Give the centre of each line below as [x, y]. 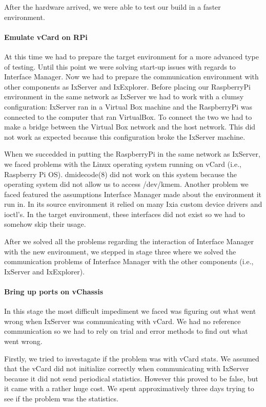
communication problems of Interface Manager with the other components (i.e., [129, 261]
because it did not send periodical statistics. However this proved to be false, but [131, 378]
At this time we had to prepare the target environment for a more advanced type [131, 56]
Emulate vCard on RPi [46, 37]
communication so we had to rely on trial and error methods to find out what [126, 331]
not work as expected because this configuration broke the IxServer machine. [125, 136]
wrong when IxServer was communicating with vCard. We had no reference [122, 321]
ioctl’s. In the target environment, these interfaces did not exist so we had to [125, 214]
